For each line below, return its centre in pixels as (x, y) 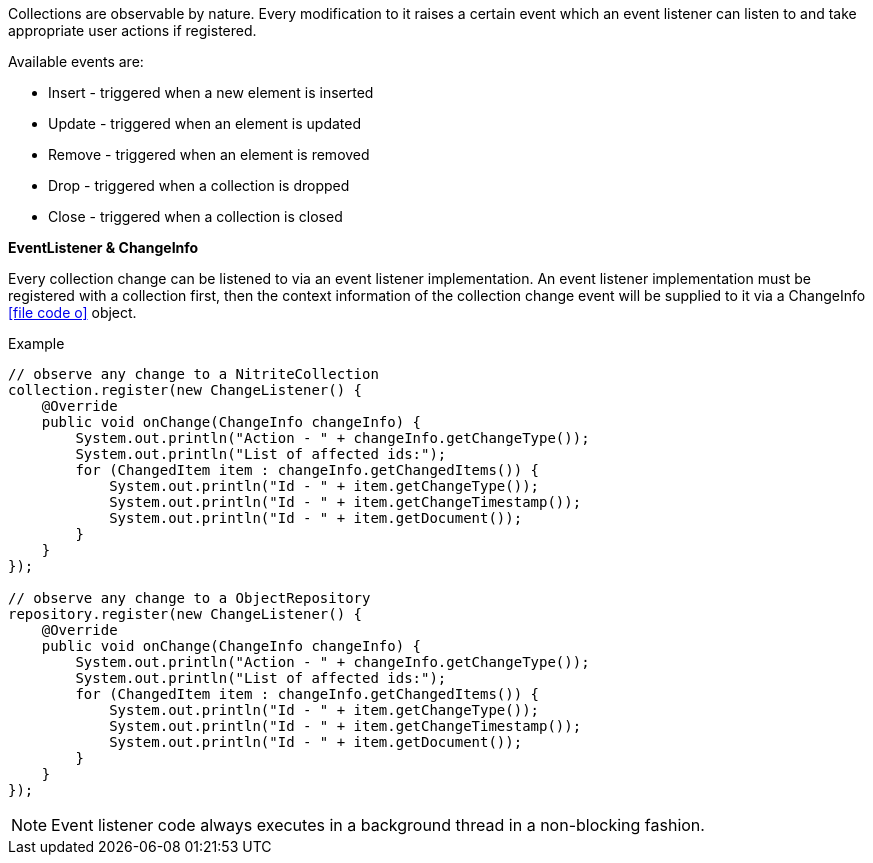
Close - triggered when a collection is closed (195, 216)
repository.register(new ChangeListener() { (185, 614)
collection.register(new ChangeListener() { (185, 390)
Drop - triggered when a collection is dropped (199, 185)
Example (36, 343)
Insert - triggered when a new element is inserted (211, 92)
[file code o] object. (72, 312)
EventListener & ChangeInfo (103, 247)
